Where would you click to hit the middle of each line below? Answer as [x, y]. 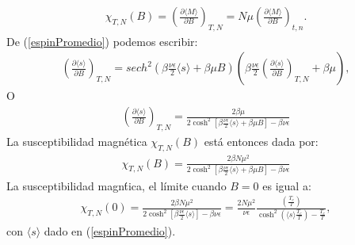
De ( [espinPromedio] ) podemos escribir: [102, 41]
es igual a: [287, 185]
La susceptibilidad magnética [77, 141]
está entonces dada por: [261, 141]
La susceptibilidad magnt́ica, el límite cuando [116, 185]
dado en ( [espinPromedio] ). [110, 230]
